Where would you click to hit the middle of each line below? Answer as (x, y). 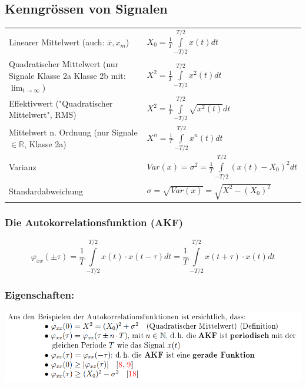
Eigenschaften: (40, 294)
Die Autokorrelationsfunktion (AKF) (94, 222)
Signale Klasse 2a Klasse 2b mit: (67, 75)
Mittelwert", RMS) (43, 115)
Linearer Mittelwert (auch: (57, 42)
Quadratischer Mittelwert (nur (64, 64)
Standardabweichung (46, 191)
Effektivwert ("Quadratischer (61, 103)
